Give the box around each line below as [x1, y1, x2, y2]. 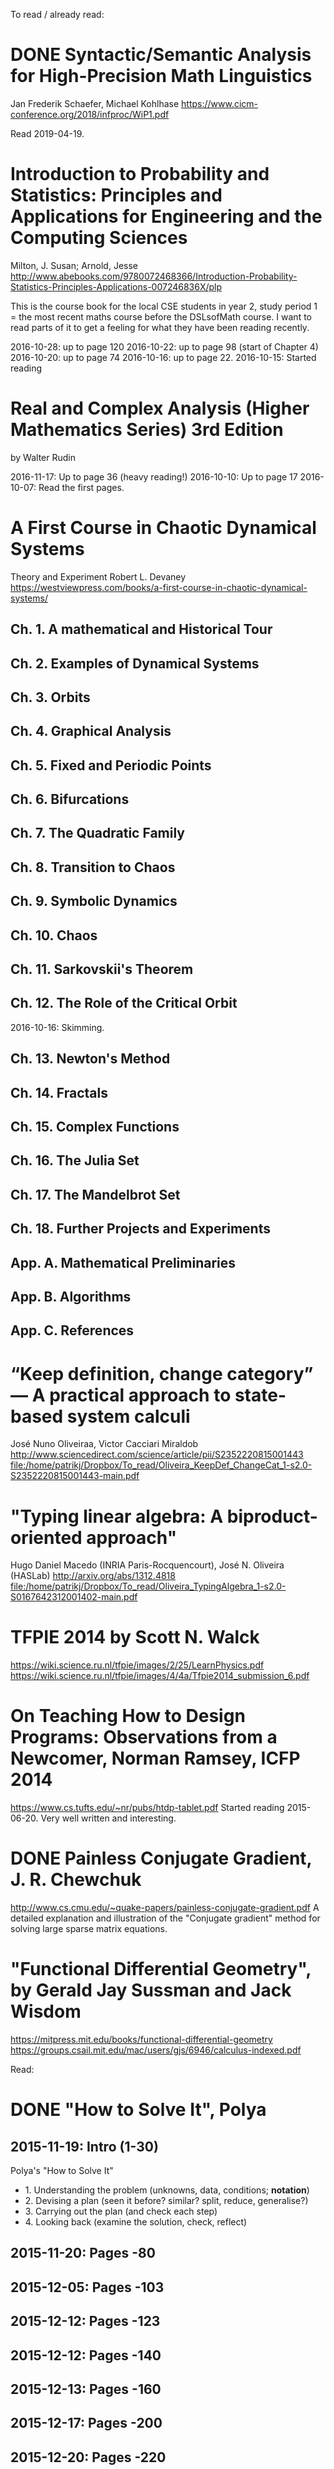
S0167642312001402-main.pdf [10, 1591, 138, 1603]
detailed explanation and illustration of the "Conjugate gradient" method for [10, 1912, 321, 1924]
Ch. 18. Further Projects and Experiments [10, 1220, 271, 1238]
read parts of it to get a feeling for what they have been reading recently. [10, 321, 310, 333]
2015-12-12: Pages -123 [10, 2313, 161, 2330]
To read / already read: [10, 9, 105, 20]
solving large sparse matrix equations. [10, 1923, 168, 1935]
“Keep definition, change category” [10, 1362, 314, 1385]
